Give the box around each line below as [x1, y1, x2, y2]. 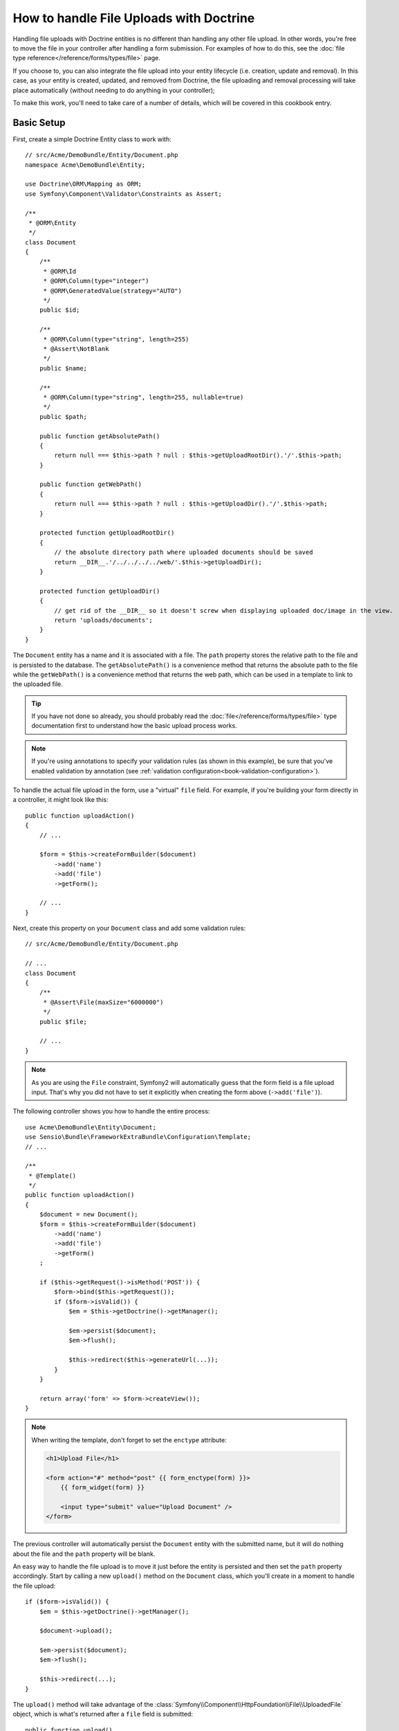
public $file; [39, 1018, 88, 1025]
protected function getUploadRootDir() [39, 529, 175, 537]
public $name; [39, 364, 88, 372]
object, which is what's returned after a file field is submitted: [12, 1710, 194, 1719]
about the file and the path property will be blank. [12, 1550, 156, 1558]
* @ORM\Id [43, 267, 77, 275]
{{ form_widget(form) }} [60, 1484, 145, 1491]
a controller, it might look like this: [12, 796, 109, 804]
